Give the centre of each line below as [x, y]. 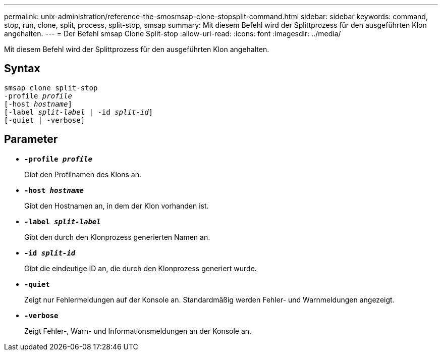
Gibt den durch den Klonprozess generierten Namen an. [117, 237]
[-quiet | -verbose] [45, 120]
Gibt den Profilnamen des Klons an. [83, 174]
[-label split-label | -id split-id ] [79, 112]
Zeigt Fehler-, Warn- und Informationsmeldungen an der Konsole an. [138, 331]
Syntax [22, 69]
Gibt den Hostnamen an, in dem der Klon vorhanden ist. [117, 206]
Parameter [31, 139]
